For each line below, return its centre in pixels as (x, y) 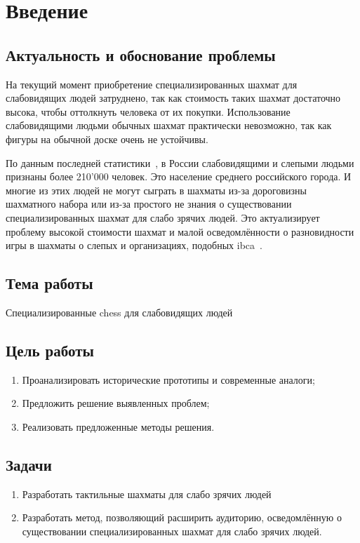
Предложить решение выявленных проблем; (116, 403)
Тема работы (49, 283)
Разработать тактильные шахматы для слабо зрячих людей (147, 494)
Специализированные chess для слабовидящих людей (119, 312)
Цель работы (50, 350)
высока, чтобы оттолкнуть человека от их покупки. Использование (148, 111)
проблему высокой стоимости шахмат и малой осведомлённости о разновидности (180, 231)
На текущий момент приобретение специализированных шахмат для (152, 84)
